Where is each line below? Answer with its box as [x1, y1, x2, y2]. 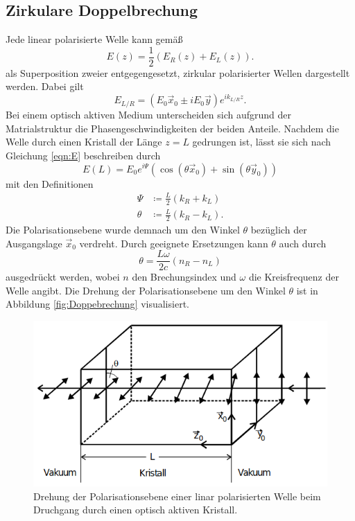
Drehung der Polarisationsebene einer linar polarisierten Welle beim [33, 488, 321, 503]
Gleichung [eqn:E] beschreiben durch [6, 148, 161, 162]
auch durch [279, 236, 327, 250]
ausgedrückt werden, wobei [6, 270, 120, 284]
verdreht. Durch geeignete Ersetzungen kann [79, 236, 268, 250]
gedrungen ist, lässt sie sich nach [192, 134, 331, 149]
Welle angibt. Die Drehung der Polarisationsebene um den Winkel [6, 283, 286, 297]
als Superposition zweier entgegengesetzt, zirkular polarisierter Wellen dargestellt [6, 65, 350, 80]
